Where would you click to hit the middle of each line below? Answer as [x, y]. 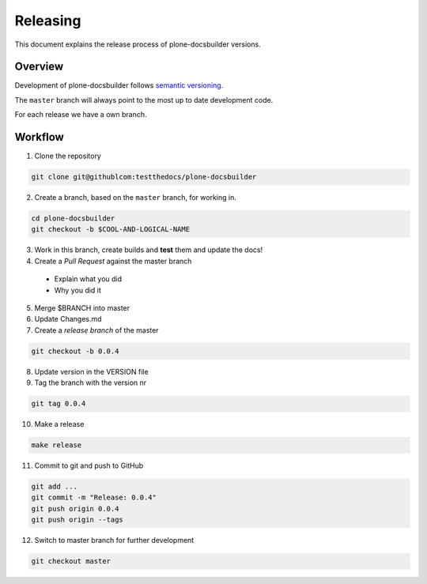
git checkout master [71, 561]
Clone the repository [68, 156]
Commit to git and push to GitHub [89, 465]
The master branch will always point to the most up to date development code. [144, 100]
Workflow [40, 137]
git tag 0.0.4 [59, 404]
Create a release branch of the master [96, 330]
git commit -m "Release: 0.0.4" [94, 497]
